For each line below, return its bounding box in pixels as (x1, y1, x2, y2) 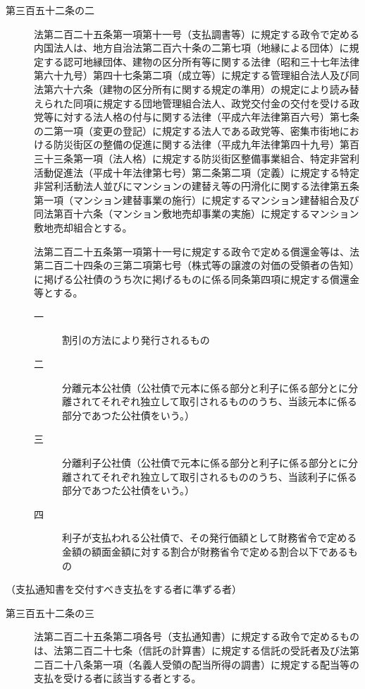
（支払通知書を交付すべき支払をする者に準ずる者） (6, 582, 242, 597)
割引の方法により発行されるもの (62, 332, 210, 347)
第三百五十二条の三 (6, 605, 94, 620)
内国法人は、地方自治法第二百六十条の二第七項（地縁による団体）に (34, 40, 349, 55)
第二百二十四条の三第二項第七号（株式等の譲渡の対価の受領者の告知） (34, 258, 359, 272)
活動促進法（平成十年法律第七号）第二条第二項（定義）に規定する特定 (34, 164, 359, 179)
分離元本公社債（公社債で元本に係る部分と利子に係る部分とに (62, 380, 348, 395)
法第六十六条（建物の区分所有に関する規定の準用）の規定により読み (34, 81, 349, 96)
